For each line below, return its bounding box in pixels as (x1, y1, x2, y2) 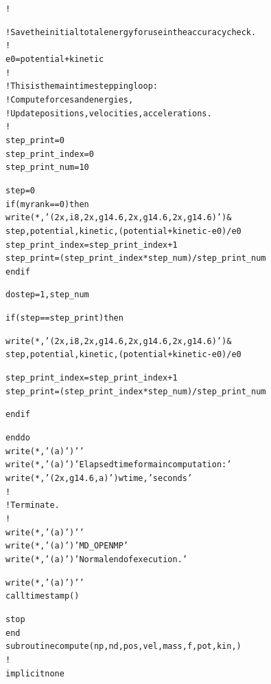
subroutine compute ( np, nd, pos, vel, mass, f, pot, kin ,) (5, 641, 241, 652)
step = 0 (5, 185, 35, 195)
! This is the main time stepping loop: (5, 81, 158, 92)
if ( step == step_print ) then (5, 313, 123, 323)
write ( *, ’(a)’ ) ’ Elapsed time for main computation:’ (5, 460, 232, 470)
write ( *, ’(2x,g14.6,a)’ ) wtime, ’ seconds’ (5, 473, 193, 484)
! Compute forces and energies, (5, 94, 134, 105)
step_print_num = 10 (5, 162, 89, 173)
